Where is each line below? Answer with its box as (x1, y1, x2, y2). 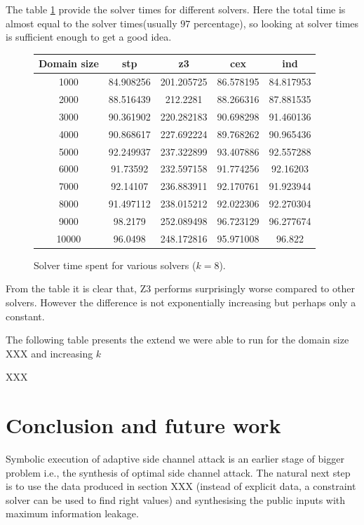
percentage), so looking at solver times (193, 15, 359, 30)
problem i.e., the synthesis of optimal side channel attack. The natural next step (6, 465, 351, 479)
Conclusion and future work (6, 411, 281, 439)
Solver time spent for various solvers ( (34, 257, 196, 272)
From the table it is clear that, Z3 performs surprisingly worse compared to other (6, 281, 355, 296)
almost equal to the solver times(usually (6, 15, 177, 30)
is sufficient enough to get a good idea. (6, 29, 172, 44)
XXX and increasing (6, 346, 93, 360)
